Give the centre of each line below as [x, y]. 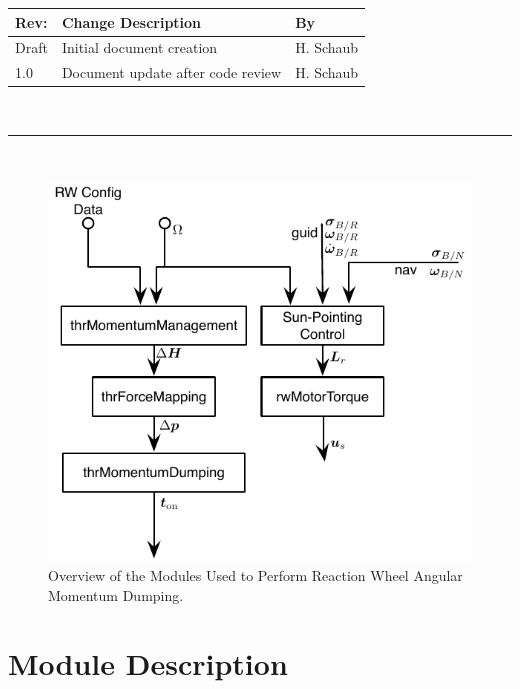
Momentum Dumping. [116, 594]
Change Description [131, 21]
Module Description [148, 663]
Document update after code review [171, 72]
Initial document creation [139, 47]
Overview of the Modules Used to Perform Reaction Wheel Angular [255, 575]
